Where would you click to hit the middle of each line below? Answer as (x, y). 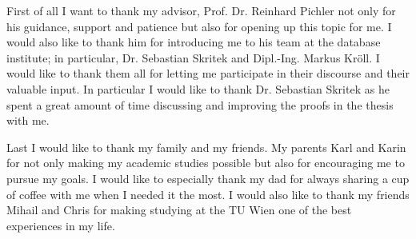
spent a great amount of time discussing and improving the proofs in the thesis (200, 104)
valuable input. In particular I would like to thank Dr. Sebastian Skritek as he (198, 88)
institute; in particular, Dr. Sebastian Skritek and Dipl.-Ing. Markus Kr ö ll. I (193, 57)
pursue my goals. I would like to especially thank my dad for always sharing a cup (208, 178)
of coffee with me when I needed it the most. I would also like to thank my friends (208, 194)
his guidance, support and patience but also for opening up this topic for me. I (199, 26)
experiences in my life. (61, 225)
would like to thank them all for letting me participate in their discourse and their (208, 73)
